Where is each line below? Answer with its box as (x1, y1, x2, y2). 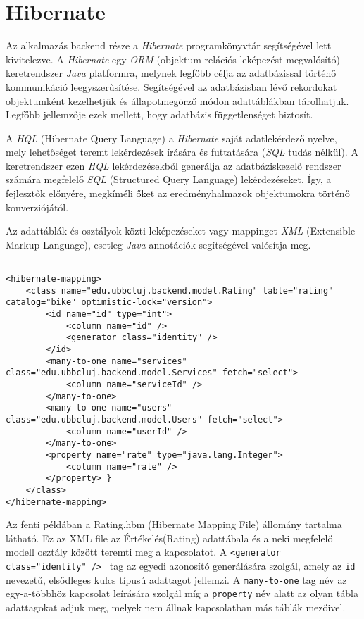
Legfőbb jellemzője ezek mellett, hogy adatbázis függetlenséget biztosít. (6, 107, 313, 122)
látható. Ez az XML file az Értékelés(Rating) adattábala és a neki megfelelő (6, 530, 333, 545)
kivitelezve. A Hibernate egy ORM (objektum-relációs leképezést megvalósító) (6, 51, 340, 66)
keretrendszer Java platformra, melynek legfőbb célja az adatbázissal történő (6, 65, 337, 80)
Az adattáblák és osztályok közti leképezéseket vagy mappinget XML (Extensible (6, 223, 356, 238)
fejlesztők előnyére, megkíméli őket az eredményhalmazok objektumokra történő (6, 186, 350, 201)
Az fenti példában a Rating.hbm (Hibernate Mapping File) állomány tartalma (6, 517, 342, 532)
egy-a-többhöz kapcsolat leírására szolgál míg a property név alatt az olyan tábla (6, 586, 358, 601)
